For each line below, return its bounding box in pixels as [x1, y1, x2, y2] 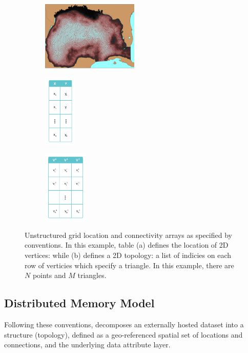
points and [32, 270, 66, 281]
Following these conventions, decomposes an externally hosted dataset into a [4, 319, 244, 329]
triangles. [77, 270, 107, 281]
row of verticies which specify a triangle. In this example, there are [25, 259, 234, 270]
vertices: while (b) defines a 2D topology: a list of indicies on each [25, 249, 232, 260]
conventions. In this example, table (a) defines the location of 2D [25, 239, 229, 250]
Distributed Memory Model [4, 295, 155, 311]
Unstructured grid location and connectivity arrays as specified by [25, 229, 232, 240]
